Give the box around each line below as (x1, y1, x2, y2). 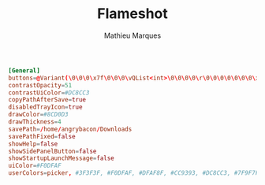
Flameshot (97, 5, 168, 23)
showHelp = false (8, 139, 58, 148)
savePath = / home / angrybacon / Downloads (8, 125, 132, 133)
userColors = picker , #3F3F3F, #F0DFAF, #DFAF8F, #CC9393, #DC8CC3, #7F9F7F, (8, 169, 263, 177)
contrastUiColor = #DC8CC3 (8, 88, 90, 97)
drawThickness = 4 (8, 118, 62, 126)
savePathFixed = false (8, 132, 77, 140)
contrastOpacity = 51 (8, 81, 73, 89)
